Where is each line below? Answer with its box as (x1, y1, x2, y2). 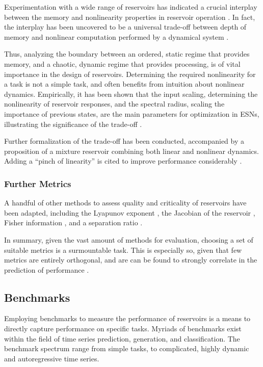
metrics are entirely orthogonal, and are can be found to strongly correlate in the (4, 254, 257, 265)
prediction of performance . (4, 264, 89, 275)
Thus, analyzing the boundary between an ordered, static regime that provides (4, 48, 250, 59)
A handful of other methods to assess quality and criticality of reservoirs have (4, 197, 247, 208)
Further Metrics (4, 177, 71, 190)
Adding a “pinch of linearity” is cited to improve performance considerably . (4, 155, 242, 166)
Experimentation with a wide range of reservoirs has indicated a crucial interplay (4, 2, 257, 12)
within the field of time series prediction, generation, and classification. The (4, 333, 240, 344)
